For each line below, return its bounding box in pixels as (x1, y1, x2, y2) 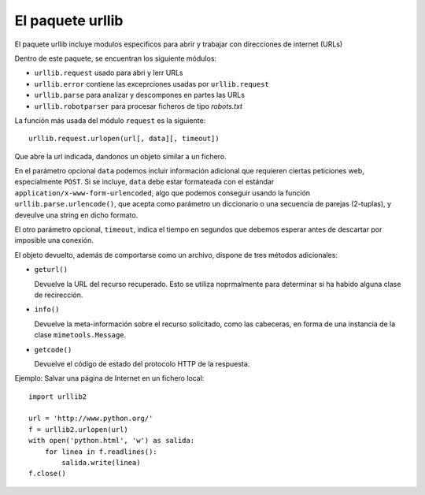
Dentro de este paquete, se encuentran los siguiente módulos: (14, 54, 216, 63)
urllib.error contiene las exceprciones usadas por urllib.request (34, 79, 269, 88)
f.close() (28, 469, 66, 478)
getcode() (34, 345, 72, 354)
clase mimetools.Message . (34, 330, 127, 340)
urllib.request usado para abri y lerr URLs (34, 68, 183, 78)
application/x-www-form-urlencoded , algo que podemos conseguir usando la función (14, 188, 311, 197)
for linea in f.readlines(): (44, 447, 157, 456)
